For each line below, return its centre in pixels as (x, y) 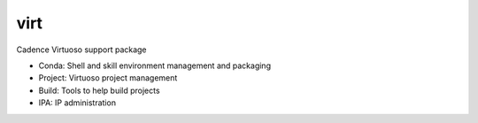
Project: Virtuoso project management (108, 78)
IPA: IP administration (77, 103)
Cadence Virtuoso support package (81, 50)
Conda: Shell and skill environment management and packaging (155, 65)
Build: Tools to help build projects (99, 90)
